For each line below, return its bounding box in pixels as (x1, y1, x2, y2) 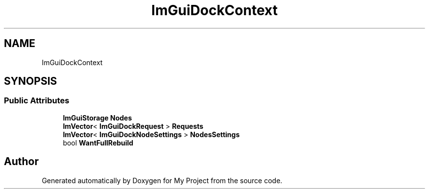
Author (4, 155, 39, 168)
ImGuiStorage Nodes (63, 113, 132, 122)
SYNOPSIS (4, 75, 57, 88)
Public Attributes (4, 96, 70, 106)
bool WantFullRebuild (63, 138, 134, 147)
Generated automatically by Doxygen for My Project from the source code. (42, 176, 283, 185)
